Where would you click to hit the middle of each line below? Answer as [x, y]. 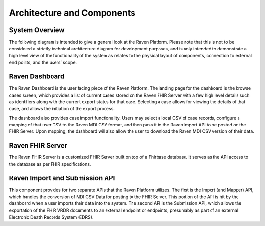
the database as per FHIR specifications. [50, 164]
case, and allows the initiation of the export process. [62, 109]
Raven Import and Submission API [62, 178]
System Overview [37, 30]
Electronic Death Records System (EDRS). [51, 217]
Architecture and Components [72, 13]
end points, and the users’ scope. [43, 63]
